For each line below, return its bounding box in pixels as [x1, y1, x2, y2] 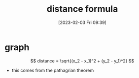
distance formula [46, 3, 118, 15]
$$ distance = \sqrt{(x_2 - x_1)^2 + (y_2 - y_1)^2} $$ [30, 58, 135, 64]
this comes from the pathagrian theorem [11, 67, 94, 73]
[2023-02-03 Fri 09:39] [58, 19, 106, 25]
